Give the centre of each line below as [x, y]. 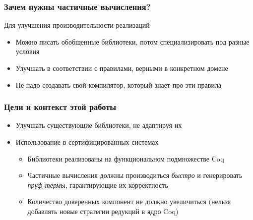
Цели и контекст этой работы [60, 107]
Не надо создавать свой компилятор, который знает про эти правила [119, 84]
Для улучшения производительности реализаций [77, 25]
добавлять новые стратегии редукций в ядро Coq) [103, 211]
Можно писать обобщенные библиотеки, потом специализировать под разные [132, 41]
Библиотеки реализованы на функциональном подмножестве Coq [126, 158]
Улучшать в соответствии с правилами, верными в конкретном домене [122, 68]
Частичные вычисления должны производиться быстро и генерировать [135, 175]
